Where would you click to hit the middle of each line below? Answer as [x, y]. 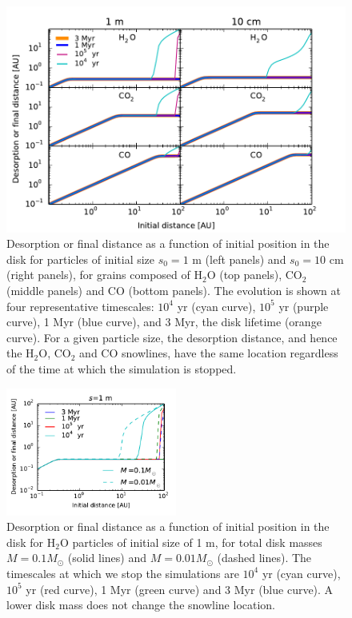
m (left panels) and [239, 259]
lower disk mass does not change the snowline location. [141, 605]
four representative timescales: [80, 306]
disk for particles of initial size [81, 259]
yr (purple [304, 306]
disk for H [31, 542]
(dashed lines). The [264, 558]
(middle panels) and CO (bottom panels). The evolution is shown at [174, 291]
